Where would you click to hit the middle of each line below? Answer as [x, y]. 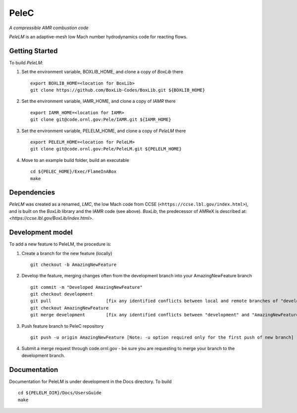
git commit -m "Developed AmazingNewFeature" [87, 287]
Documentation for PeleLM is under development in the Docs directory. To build [90, 381]
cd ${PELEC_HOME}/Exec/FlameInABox [74, 172]
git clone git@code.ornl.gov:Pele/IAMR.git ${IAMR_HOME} [101, 120]
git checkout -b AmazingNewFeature [74, 264]
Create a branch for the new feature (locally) [67, 253]
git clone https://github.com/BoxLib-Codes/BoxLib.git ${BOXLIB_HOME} [118, 90]
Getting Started [33, 51]
